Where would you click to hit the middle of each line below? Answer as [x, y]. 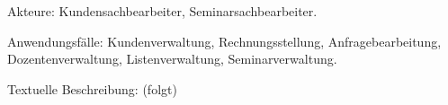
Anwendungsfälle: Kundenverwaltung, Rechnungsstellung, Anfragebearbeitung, [224, 41]
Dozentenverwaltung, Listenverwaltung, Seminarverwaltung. [172, 59]
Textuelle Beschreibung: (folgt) [92, 88]
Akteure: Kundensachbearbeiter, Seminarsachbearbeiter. [162, 11]
